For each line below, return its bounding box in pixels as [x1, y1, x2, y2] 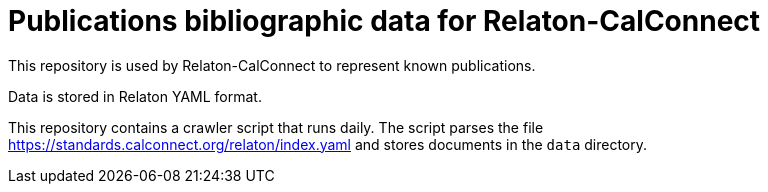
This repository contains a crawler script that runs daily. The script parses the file [8, 118, 544, 136]
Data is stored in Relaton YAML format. [8, 87, 262, 105]
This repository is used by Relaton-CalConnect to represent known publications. [8, 56, 536, 74]
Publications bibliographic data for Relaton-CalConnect [8, 4, 761, 38]
